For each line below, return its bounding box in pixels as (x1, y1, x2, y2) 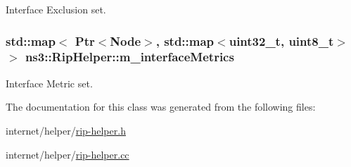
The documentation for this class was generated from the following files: (6, 99, 316, 114)
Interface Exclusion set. (6, 2, 106, 16)
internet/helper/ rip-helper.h (6, 123, 126, 137)
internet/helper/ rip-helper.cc (6, 147, 129, 161)
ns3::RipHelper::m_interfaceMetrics (25, 48, 234, 66)
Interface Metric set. (6, 75, 93, 90)
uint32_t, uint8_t (229, 32, 334, 49)
